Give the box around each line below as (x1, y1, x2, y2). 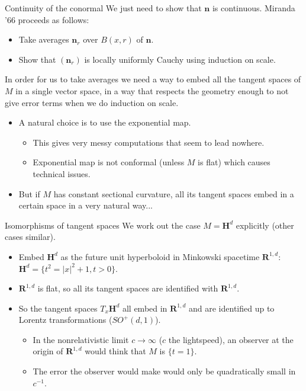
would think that (85, 345, 146, 357)
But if (18, 187, 40, 200)
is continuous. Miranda (212, 2, 295, 14)
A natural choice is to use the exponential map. (18, 116, 191, 129)
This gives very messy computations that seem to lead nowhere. (33, 136, 265, 148)
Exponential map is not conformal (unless (33, 156, 185, 168)
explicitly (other (236, 219, 294, 231)
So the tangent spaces (18, 302, 98, 314)
